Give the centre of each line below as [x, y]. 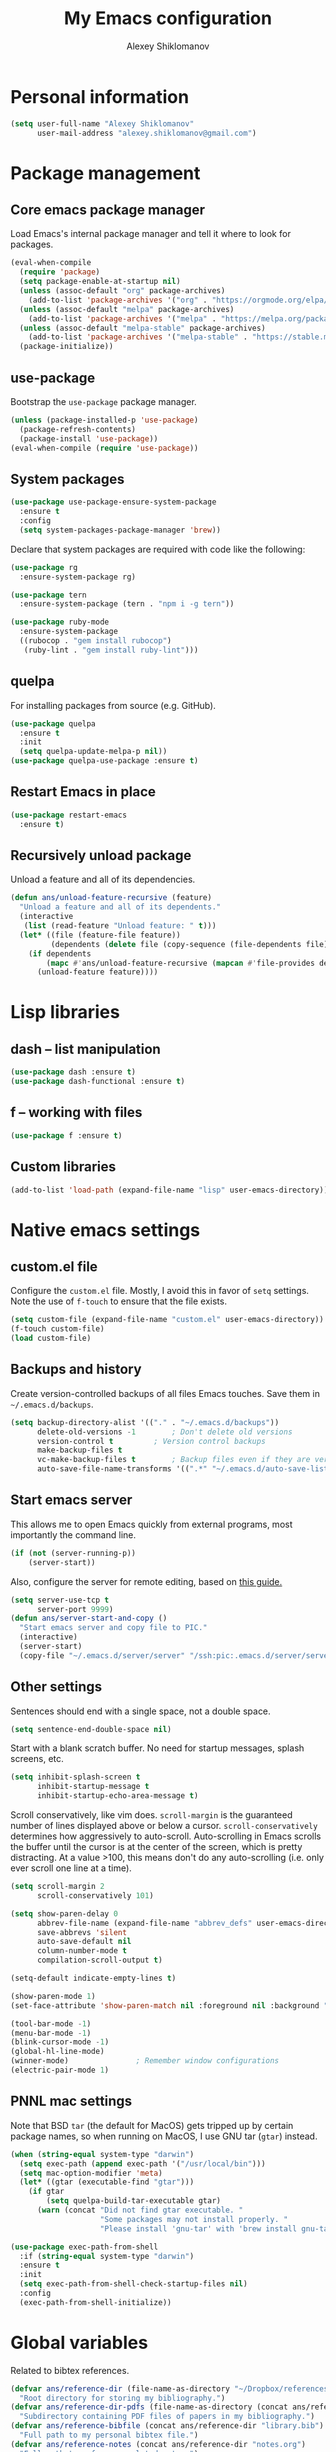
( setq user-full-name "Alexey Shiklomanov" [102, 123]
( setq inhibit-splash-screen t [75, 1777]
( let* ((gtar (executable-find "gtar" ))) [107, 2182]
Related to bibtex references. [70, 2370]
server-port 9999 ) [75, 1609]
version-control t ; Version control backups [151, 1441]
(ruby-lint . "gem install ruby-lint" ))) [111, 650]
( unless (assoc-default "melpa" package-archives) [127, 309]
